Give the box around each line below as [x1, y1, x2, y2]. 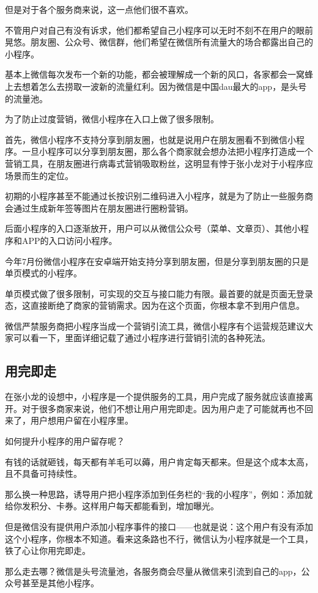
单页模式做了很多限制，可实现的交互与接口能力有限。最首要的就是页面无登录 [5, 287, 313, 300]
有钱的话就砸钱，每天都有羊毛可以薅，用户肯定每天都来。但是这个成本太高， [5, 455, 313, 468]
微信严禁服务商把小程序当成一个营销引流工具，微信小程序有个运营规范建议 [5, 319, 305, 332]
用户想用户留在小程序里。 [30, 414, 133, 427]
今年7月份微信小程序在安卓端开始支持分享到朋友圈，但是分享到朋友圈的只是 [5, 254, 309, 267]
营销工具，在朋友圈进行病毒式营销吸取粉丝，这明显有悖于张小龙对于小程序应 [5, 157, 313, 169]
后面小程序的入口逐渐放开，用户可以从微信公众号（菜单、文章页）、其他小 [5, 222, 300, 235]
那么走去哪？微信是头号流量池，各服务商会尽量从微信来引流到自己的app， [5, 564, 301, 577]
